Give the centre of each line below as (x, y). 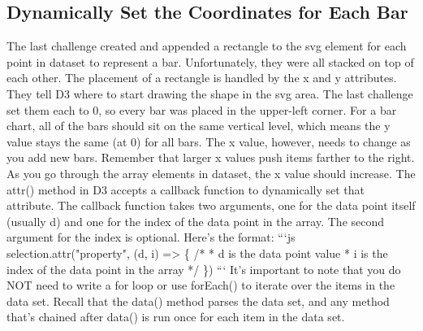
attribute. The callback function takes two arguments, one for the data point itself (211, 205)
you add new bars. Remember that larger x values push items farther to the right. (211, 157)
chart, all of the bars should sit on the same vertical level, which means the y (199, 126)
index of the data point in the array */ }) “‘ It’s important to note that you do (204, 269)
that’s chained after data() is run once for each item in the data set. (176, 317)
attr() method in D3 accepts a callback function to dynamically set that (186, 189)
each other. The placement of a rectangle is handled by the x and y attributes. (202, 78)
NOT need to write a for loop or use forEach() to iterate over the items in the (201, 285)
